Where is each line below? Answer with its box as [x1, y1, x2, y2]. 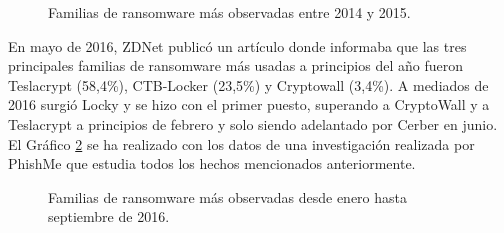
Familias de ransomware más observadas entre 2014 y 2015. [48, 2, 411, 22]
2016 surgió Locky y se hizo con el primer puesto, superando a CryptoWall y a [8, 94, 490, 115]
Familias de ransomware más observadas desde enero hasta [48, 186, 408, 207]
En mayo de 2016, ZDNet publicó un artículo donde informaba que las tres [8, 35, 467, 56]
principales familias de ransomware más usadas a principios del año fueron [8, 55, 463, 76]
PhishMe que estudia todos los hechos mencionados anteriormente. [8, 153, 416, 174]
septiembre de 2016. [48, 206, 170, 227]
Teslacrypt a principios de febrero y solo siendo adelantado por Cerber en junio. [8, 113, 498, 134]
